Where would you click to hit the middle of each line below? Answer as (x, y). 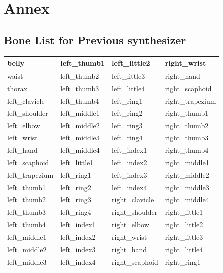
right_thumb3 (187, 138)
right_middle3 (187, 187)
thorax (18, 88)
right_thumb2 (187, 125)
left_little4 (128, 88)
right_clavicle (133, 200)
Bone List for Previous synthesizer (95, 40)
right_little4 (184, 249)
